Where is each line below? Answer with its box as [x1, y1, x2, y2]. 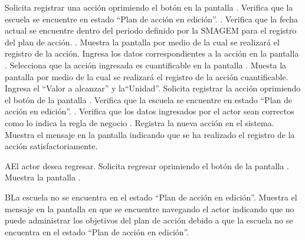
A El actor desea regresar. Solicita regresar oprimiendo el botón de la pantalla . [5, 159, 289, 172]
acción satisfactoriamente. [5, 140, 98, 152]
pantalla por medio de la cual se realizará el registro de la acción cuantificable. [5, 70, 288, 83]
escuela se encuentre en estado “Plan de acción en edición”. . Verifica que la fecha [5, 12, 299, 25]
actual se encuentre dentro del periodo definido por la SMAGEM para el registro [5, 24, 297, 37]
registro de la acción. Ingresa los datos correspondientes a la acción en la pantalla [5, 47, 299, 60]
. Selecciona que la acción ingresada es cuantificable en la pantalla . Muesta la [5, 58, 287, 71]
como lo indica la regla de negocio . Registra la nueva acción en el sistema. [5, 116, 274, 129]
